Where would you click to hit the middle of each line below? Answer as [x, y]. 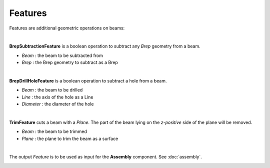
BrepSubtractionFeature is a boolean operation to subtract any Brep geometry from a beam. [105, 46]
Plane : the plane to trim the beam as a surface [70, 138]
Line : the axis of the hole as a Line [57, 97]
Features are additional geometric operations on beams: [67, 28]
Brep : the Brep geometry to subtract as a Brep [70, 62]
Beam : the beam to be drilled [52, 90]
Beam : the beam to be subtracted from [62, 55]
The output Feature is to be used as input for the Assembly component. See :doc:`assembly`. [105, 157]
